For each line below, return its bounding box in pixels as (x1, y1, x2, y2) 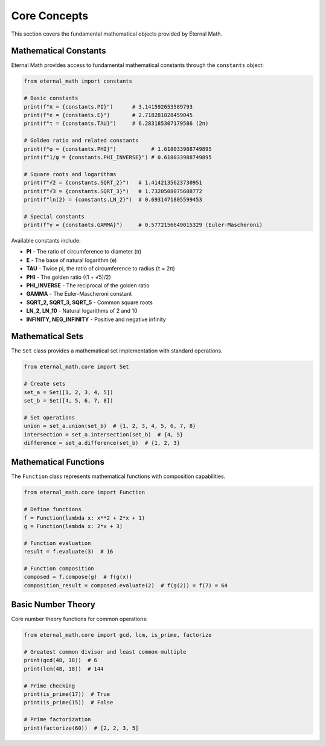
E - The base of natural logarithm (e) (26, 257, 117, 264)
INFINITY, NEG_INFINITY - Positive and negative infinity (26, 316, 166, 323)
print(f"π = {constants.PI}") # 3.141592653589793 (24, 103, 193, 110)
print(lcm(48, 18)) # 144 (24, 665, 104, 672)
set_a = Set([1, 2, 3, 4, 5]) (24, 389, 113, 395)
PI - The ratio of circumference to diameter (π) (26, 248, 142, 255)
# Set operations (24, 414, 75, 421)
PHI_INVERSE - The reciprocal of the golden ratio (26, 282, 150, 289)
